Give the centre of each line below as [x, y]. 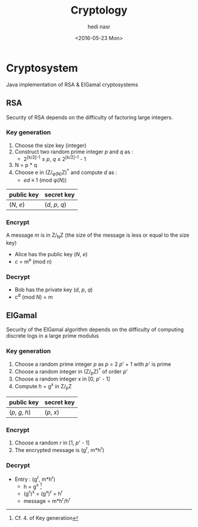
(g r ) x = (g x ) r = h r [43, 493]
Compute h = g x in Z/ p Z [43, 387]
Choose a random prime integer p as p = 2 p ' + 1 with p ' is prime [93, 364]
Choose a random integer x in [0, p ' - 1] [62, 379]
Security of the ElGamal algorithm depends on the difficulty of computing [95, 330]
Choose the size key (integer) [50, 145]
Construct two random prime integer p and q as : [74, 152]
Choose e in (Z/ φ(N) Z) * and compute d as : [66, 172]
